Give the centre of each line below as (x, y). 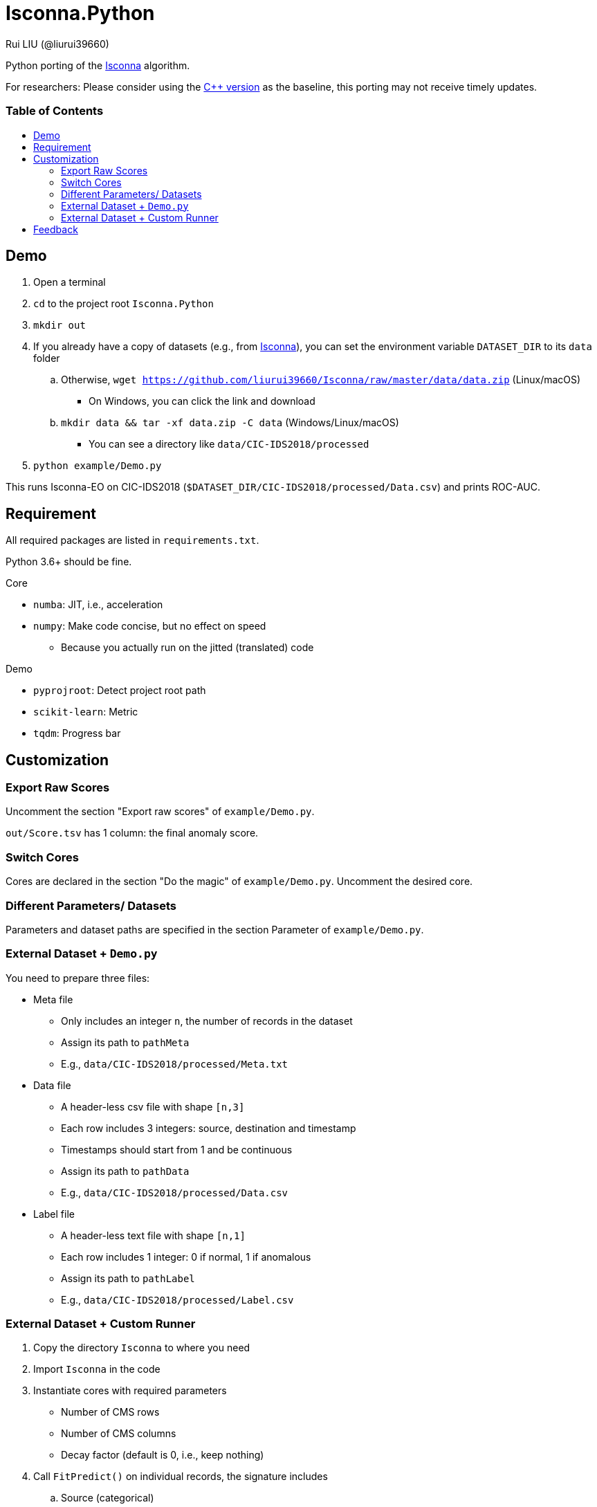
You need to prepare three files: (78, 978)
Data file (52, 1085)
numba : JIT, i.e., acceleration (98, 605)
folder (47, 358)
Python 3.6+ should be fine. (69, 562)
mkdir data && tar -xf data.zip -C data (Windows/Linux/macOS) (230, 423)
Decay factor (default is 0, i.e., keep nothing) (163, 1455)
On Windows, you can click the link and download (202, 401)
